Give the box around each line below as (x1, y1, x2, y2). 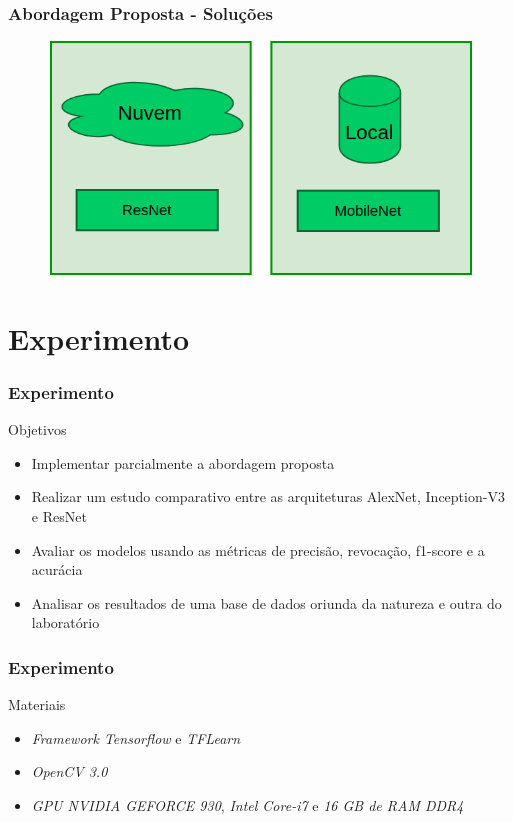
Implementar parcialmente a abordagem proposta (31, 452, 335, 473)
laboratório (31, 612, 100, 633)
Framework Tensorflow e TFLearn (31, 727, 241, 748)
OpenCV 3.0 (31, 761, 108, 782)
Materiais (8, 694, 66, 715)
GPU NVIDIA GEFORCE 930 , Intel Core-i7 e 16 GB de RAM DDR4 (31, 794, 464, 815)
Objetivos (8, 419, 67, 440)
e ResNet (31, 506, 87, 527)
